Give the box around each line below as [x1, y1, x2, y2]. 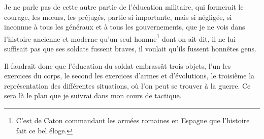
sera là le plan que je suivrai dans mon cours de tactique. [4, 90, 182, 101]
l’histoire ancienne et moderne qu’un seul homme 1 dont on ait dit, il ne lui [4, 32, 236, 44]
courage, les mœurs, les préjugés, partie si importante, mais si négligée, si [4, 11, 232, 22]
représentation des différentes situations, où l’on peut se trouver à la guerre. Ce [4, 80, 251, 91]
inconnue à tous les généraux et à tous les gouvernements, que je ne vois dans [4, 21, 245, 32]
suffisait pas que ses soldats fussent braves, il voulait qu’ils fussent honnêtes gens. [4, 43, 256, 54]
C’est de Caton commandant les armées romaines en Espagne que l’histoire [16, 115, 250, 125]
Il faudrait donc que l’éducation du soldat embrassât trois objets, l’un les [4, 60, 231, 71]
